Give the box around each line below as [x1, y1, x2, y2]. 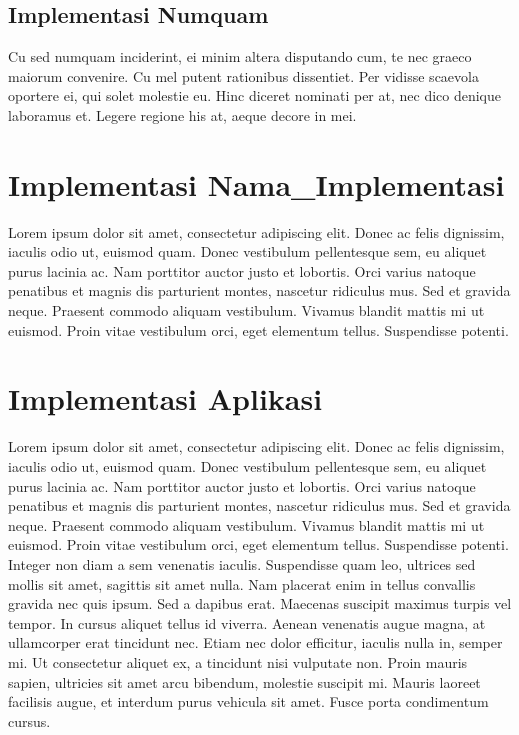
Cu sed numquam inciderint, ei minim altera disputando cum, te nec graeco [8, 46, 472, 67]
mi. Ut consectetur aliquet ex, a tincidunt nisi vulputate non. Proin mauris [8, 651, 468, 672]
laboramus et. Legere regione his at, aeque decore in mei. [8, 104, 357, 125]
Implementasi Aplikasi [8, 378, 323, 419]
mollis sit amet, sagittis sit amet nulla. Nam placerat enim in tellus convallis [8, 573, 476, 594]
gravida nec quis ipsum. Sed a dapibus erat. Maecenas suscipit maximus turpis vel [8, 593, 512, 614]
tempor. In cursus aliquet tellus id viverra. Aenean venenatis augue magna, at [8, 612, 486, 633]
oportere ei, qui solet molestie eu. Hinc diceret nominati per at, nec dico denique [8, 85, 502, 106]
